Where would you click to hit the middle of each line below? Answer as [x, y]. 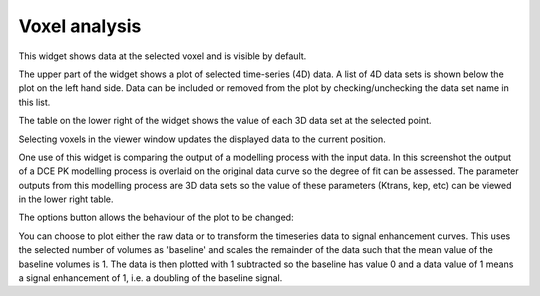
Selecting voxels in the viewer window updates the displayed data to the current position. [202, 139]
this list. [34, 102]
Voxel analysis [80, 26]
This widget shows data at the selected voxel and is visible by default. [162, 56]
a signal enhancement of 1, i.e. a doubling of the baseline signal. [150, 278]
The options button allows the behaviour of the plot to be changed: [156, 217]
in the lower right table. [66, 199]
